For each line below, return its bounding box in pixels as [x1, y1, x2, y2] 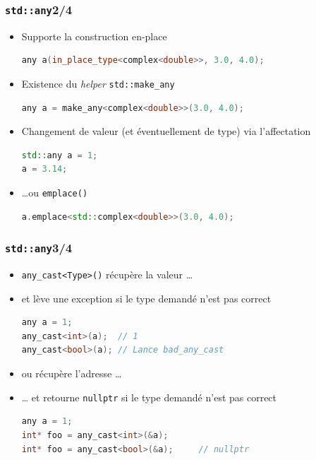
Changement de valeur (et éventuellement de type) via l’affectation [21, 124, 311, 138]
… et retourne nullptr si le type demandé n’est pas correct [21, 389, 277, 404]
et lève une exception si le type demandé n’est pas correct [21, 290, 272, 305]
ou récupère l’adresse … [21, 366, 122, 381]
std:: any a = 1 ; [21, 150, 98, 160]
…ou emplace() [21, 185, 88, 199]
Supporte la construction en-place [21, 28, 167, 43]
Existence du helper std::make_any [21, 76, 175, 90]
